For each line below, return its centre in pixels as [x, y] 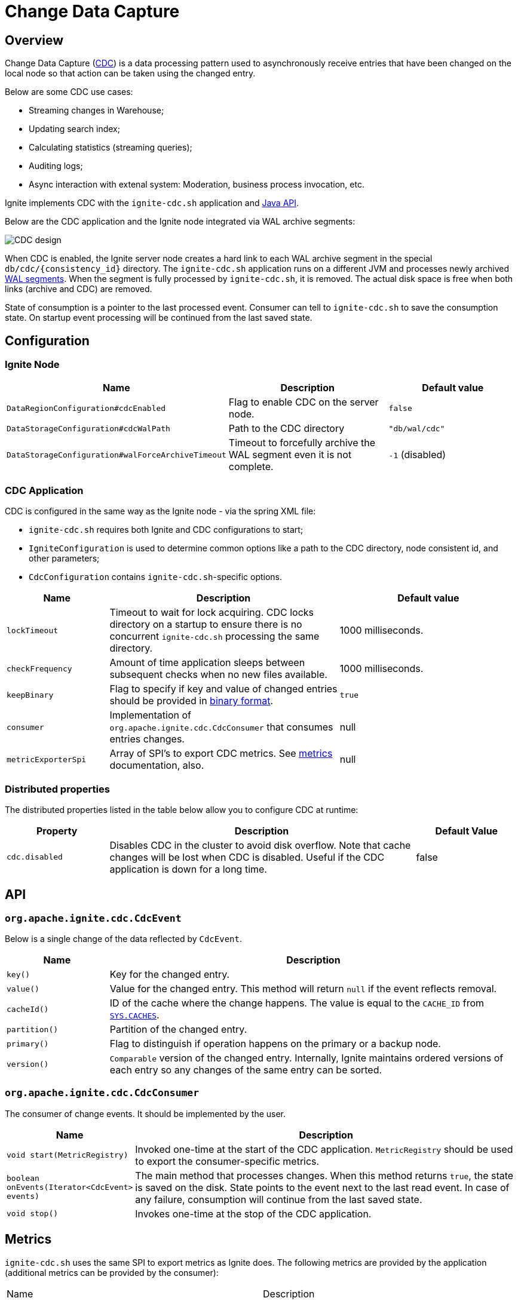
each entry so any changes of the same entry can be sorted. [246, 1070]
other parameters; [64, 559]
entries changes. [147, 739]
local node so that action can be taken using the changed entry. [130, 73]
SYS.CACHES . [134, 1015]
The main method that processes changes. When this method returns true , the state [324, 1175]
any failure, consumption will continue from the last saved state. [279, 1199]
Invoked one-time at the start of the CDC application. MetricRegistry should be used [324, 1149]
